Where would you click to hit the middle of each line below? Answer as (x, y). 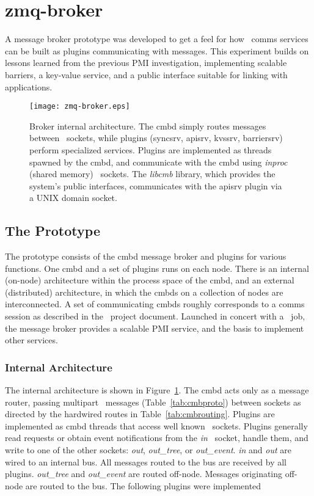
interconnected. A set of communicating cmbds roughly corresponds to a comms (155, 304)
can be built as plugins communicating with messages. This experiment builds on (157, 50)
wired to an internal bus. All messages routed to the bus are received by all (146, 461)
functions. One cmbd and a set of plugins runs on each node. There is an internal (157, 268)
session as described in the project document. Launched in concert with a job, (155, 316)
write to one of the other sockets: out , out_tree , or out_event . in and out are (148, 450)
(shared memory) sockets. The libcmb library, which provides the (152, 174)
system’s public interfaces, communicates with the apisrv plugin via (156, 185)
